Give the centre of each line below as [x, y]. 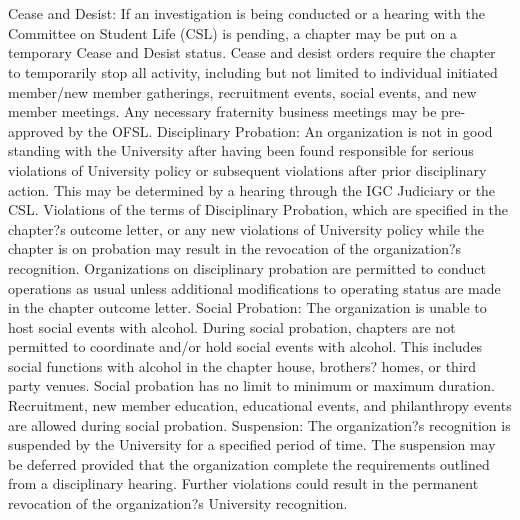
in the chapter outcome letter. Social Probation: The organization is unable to [247, 307]
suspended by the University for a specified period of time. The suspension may [252, 444]
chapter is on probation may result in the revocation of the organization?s [235, 248]
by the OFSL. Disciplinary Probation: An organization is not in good [280, 130]
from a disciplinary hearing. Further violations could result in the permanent [243, 483]
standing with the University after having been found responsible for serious [241, 150]
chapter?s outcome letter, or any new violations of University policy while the [246, 228]
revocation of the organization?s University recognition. [178, 503]
